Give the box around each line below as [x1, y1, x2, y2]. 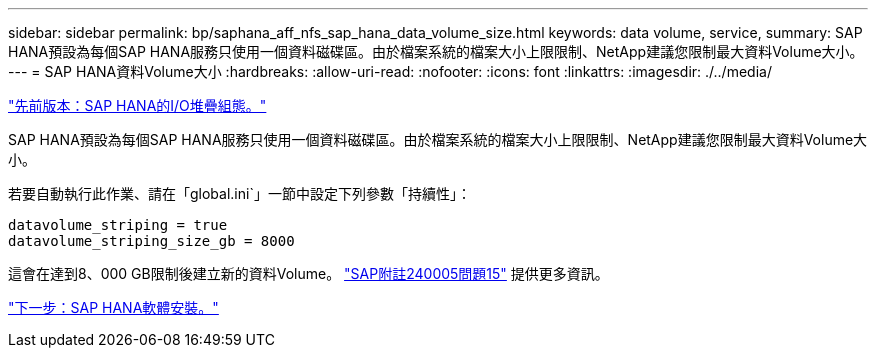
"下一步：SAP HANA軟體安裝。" [8, 299, 219, 316]
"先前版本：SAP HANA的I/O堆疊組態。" [8, 97, 267, 114]
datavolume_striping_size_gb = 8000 [8, 233, 295, 249]
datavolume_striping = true [8, 217, 228, 233]
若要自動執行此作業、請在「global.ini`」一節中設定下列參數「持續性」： [8, 185, 471, 202]
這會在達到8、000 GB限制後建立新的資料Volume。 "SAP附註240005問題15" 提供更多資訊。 [8, 265, 609, 282]
